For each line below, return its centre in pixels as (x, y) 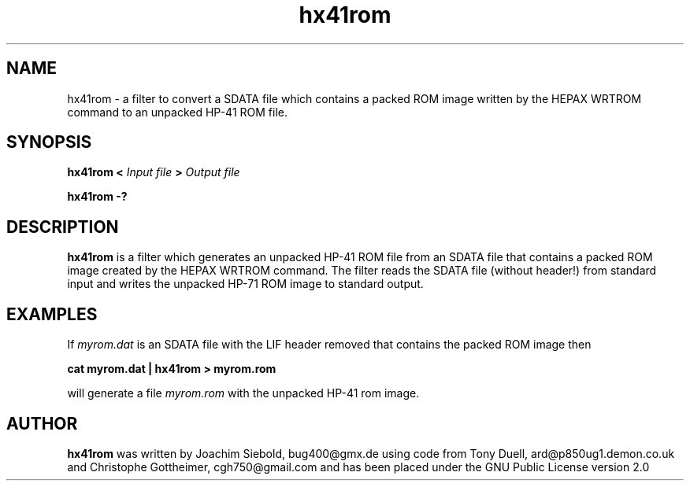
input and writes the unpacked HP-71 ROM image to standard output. (245, 284)
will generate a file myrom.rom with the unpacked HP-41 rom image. (243, 393)
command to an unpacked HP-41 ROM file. (177, 112)
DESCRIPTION (63, 227)
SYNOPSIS (49, 142)
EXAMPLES (52, 314)
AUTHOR (42, 423)
